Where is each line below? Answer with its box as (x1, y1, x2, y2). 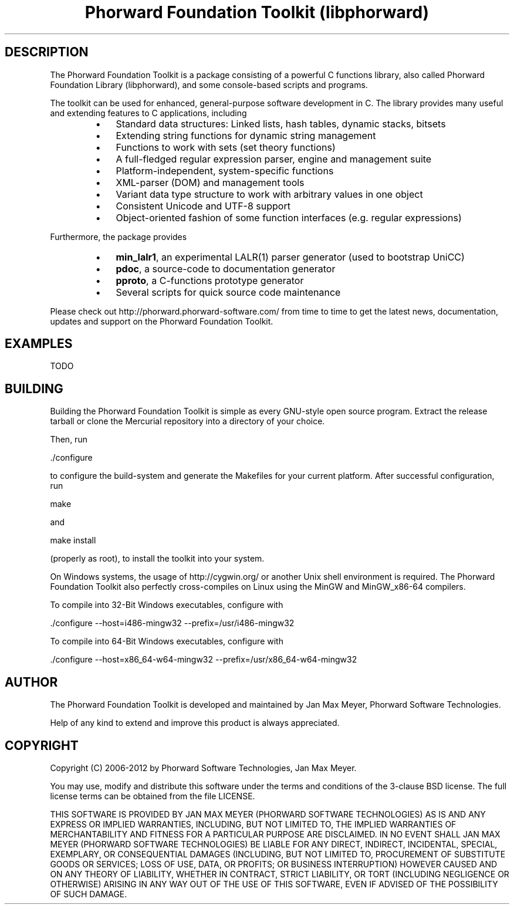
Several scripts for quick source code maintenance (116, 286, 341, 298)
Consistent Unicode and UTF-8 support (116, 200, 290, 212)
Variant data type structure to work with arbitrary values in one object (116, 188, 423, 200)
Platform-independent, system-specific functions (116, 164, 334, 177)
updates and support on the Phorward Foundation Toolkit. (50, 316, 273, 326)
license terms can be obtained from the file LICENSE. (50, 790, 255, 801)
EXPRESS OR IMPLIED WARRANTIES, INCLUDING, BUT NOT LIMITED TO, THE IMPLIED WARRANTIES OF (50, 819, 456, 829)
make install (50, 535, 96, 546)
